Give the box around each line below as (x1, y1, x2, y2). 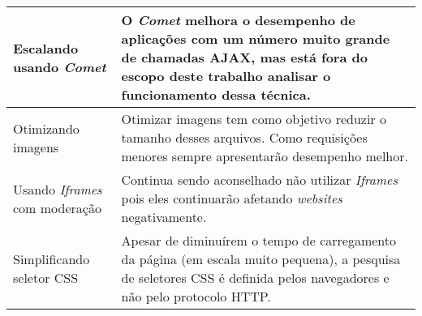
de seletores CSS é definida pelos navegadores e (121, 268, 390, 287)
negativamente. (121, 207, 207, 226)
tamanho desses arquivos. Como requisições (121, 128, 368, 147)
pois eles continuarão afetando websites (121, 189, 342, 207)
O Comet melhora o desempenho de (121, 11, 355, 29)
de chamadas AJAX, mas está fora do (121, 48, 368, 66)
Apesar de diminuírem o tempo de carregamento (121, 231, 396, 250)
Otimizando (13, 118, 80, 138)
